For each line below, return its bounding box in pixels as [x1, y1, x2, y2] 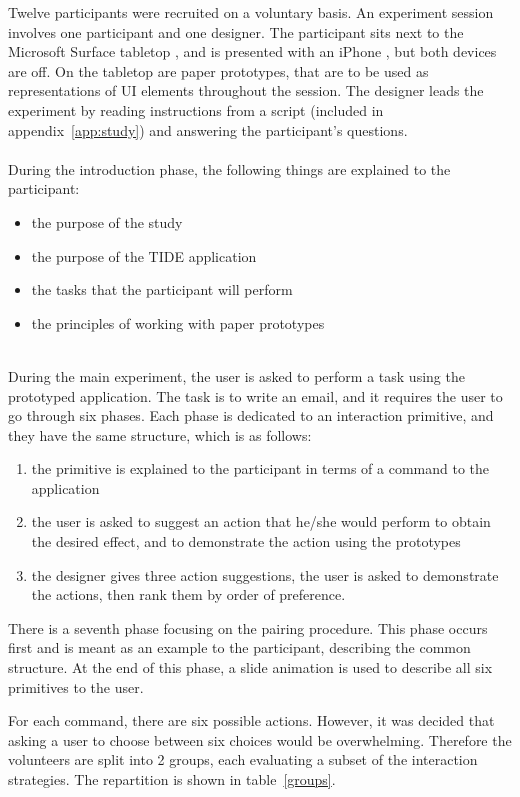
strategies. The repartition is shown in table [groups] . [8, 769, 336, 789]
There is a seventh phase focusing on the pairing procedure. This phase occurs [8, 617, 488, 638]
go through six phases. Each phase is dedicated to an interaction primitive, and [8, 405, 494, 426]
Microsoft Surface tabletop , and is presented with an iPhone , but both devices [8, 41, 497, 62]
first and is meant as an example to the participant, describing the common [8, 637, 471, 658]
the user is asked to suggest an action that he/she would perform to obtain [31, 511, 491, 532]
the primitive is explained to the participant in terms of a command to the [31, 458, 490, 479]
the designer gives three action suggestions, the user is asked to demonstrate [31, 564, 499, 585]
